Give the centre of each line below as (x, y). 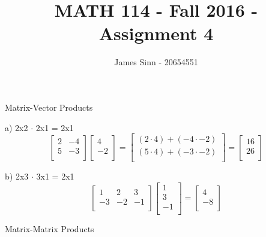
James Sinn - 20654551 (156, 62)
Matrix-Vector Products (49, 107)
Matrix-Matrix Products (50, 228)
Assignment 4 (156, 33)
